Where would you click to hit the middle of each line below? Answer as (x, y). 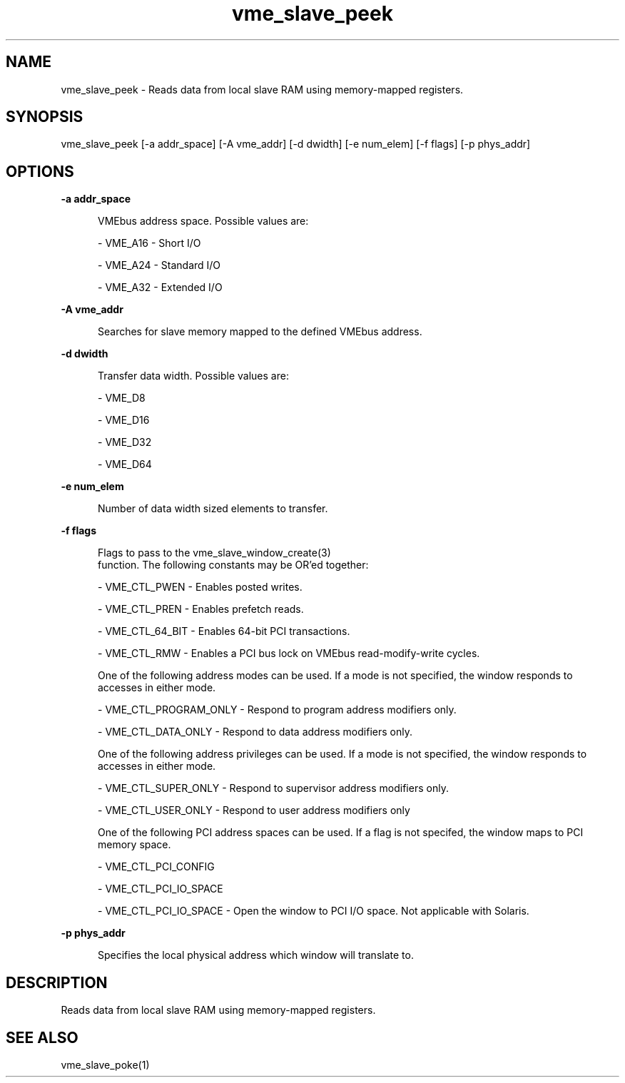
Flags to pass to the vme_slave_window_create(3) (214, 553)
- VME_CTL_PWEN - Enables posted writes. (200, 587)
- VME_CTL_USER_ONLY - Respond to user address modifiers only (254, 810)
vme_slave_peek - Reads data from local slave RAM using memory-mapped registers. (262, 89)
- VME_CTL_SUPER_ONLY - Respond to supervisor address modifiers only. (273, 788)
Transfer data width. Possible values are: (193, 376)
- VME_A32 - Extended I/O (160, 288)
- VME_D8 (122, 398)
